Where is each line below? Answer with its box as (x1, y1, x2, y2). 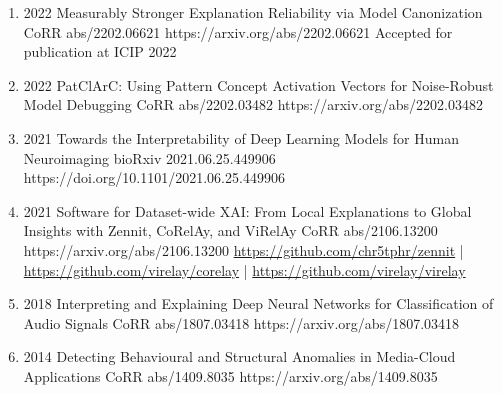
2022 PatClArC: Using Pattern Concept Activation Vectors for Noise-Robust (23, 74, 494, 95)
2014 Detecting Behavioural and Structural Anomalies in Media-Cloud (23, 346, 456, 367)
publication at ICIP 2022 (23, 41, 177, 62)
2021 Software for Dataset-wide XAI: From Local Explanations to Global (23, 200, 472, 221)
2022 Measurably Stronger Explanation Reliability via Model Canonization (23, 2, 483, 22)
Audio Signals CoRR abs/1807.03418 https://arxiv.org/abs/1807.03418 (23, 312, 460, 333)
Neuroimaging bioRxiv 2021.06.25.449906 (23, 147, 276, 168)
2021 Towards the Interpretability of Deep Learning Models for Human (23, 127, 459, 148)
